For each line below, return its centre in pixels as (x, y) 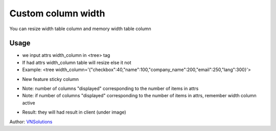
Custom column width (57, 13)
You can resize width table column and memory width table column (80, 29)
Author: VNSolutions (31, 122)
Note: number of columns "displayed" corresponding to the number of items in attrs (110, 89)
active (29, 103)
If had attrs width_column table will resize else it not (77, 62)
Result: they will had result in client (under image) (74, 112)
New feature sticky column (51, 79)
